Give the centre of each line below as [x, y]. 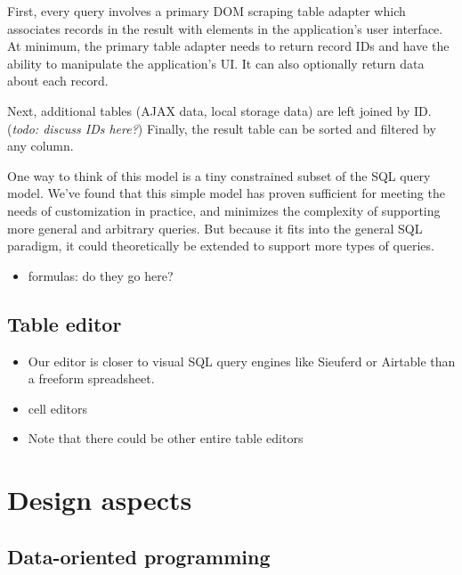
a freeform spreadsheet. [91, 378]
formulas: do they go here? [101, 275]
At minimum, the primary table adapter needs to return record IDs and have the [228, 46]
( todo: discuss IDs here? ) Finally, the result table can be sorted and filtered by [222, 128]
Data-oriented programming [139, 556]
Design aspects [100, 500]
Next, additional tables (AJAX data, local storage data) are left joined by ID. [219, 110]
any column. [41, 146]
